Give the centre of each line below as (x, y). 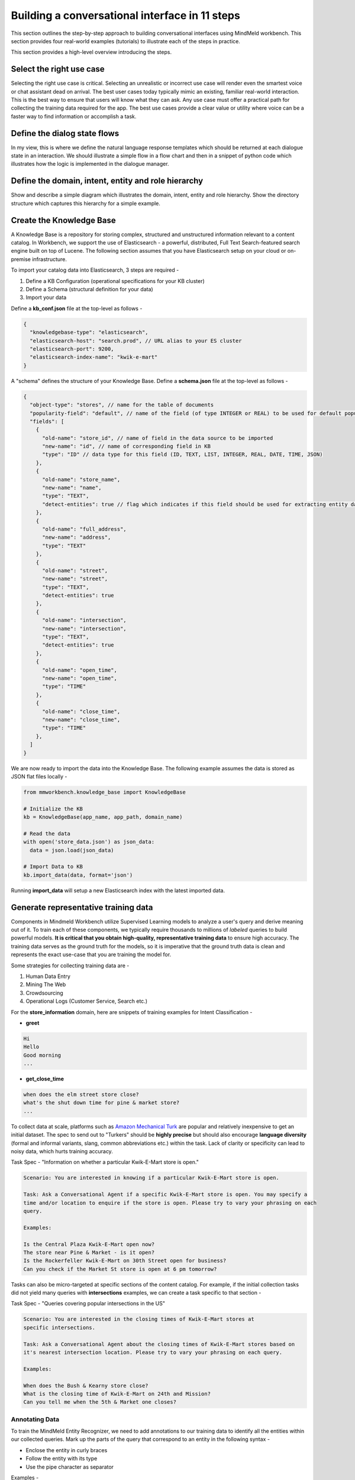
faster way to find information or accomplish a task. (74, 116)
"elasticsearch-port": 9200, (72, 349)
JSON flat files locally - (39, 776)
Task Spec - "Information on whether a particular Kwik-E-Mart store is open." (105, 1162)
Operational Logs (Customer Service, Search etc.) (87, 1001)
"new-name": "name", (72, 488)
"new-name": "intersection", (84, 628)
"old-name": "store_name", (81, 479)
